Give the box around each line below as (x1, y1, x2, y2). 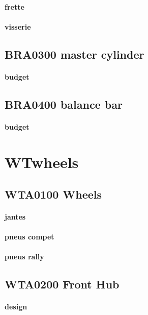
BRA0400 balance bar (5, 96, 123, 112)
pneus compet (5, 231, 54, 242)
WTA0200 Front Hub (5, 276, 120, 292)
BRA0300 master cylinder (5, 46, 144, 62)
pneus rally (5, 251, 44, 262)
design (5, 301, 27, 312)
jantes (5, 211, 26, 222)
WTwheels (5, 151, 79, 172)
